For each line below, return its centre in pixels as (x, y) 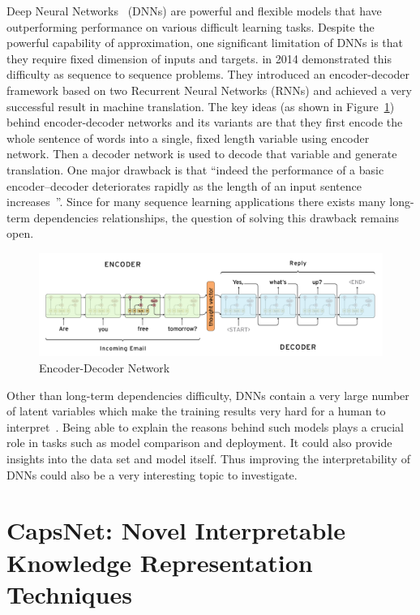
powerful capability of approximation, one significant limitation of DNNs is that (205, 43)
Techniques (69, 593)
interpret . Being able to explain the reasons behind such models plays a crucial (205, 426)
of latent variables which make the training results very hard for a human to (196, 411)
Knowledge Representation (160, 562)
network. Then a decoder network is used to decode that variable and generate (202, 154)
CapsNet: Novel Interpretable (176, 530)
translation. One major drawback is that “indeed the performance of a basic (195, 169)
